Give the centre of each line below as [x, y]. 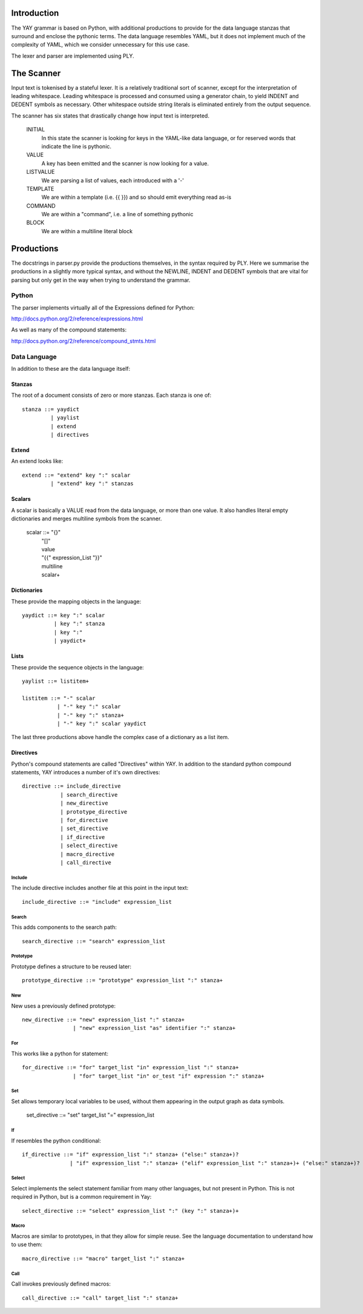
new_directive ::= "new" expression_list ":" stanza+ [103, 1020]
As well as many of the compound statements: [69, 330]
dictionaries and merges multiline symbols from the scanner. [87, 519]
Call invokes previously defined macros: [61, 1284]
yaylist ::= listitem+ [56, 681]
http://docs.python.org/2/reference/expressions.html [77, 319]
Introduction [35, 13]
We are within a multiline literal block [87, 231]
